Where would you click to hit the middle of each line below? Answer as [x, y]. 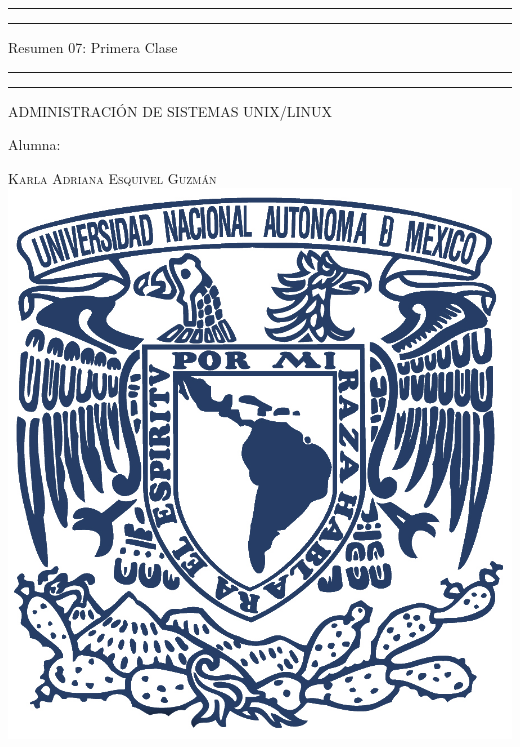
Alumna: [34, 144]
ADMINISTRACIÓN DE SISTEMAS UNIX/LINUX [170, 110]
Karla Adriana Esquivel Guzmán [112, 177]
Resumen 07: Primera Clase [93, 47]
